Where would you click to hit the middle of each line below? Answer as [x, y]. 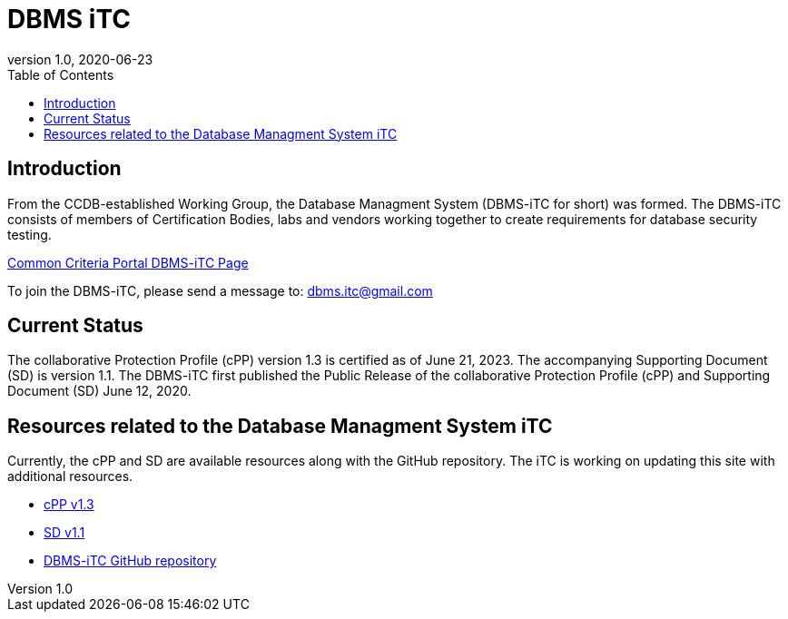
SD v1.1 [64, 533]
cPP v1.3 [69, 505]
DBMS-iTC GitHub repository [130, 561]
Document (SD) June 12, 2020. [99, 391]
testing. [30, 234]
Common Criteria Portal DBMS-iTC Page [128, 262]
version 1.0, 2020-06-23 [80, 59]
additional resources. [70, 477]
